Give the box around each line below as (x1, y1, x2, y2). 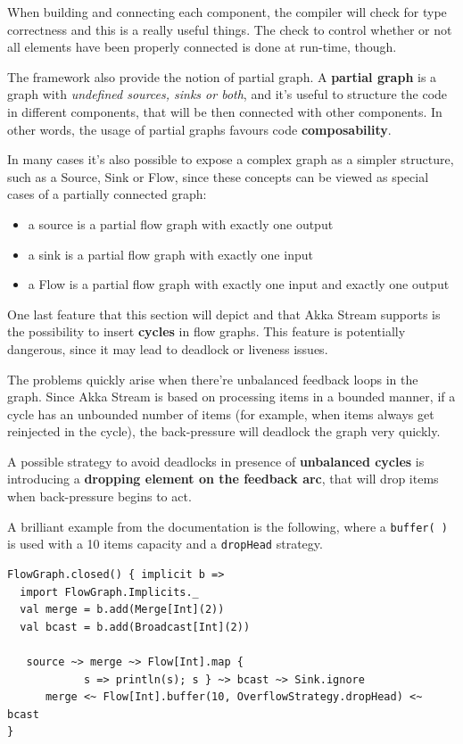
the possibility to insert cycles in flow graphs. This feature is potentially (7, 322, 406, 341)
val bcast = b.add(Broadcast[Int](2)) (20, 620, 251, 633)
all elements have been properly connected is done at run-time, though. (7, 37, 397, 56)
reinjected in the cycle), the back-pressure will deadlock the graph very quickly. (7, 422, 441, 441)
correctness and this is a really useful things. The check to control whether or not (7, 20, 452, 38)
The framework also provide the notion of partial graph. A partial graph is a (7, 67, 437, 86)
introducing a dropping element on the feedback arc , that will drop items (7, 469, 439, 488)
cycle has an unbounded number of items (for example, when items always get (7, 404, 434, 423)
